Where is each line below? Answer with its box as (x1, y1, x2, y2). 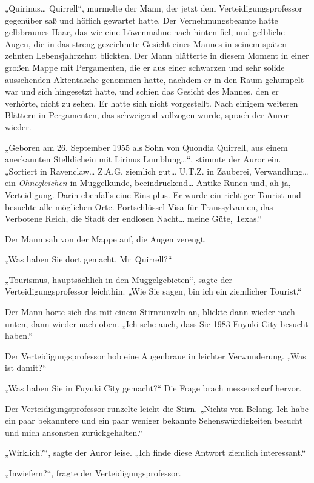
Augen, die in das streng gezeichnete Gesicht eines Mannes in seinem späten (5, 37, 287, 50)
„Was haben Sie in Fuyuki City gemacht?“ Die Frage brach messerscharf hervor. (5, 382, 302, 395)
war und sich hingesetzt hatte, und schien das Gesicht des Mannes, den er (5, 85, 279, 98)
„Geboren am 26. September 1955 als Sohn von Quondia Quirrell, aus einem (5, 141, 288, 153)
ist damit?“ (5, 361, 47, 374)
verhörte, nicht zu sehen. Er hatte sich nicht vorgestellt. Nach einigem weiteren (5, 96, 298, 109)
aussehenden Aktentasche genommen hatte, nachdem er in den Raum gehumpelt (5, 73, 304, 85)
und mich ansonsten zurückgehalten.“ (5, 425, 142, 438)
